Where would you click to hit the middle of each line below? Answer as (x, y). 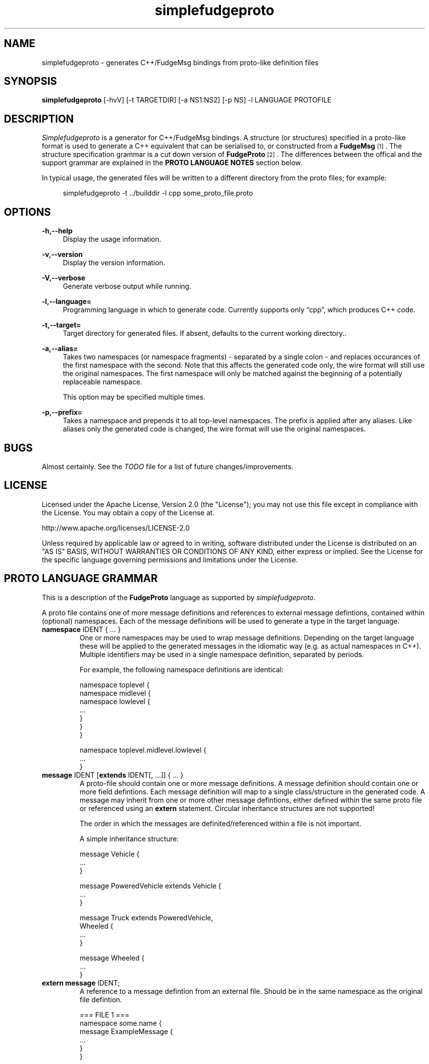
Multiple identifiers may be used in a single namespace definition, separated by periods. (222, 654)
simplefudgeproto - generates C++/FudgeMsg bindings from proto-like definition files (180, 62)
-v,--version (62, 254)
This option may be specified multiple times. (134, 397)
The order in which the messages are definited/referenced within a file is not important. (220, 823)
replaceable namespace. (103, 382)
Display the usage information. (112, 239)
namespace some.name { (121, 1023)
